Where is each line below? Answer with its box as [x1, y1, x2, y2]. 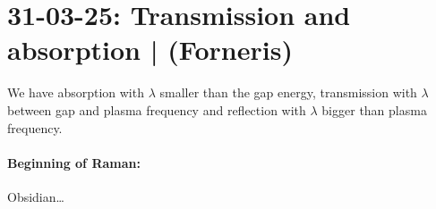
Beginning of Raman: [7, 153, 141, 171]
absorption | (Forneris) [7, 31, 293, 68]
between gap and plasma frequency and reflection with [7, 100, 306, 119]
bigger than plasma [321, 100, 427, 119]
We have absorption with [7, 83, 144, 102]
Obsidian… [7, 187, 64, 205]
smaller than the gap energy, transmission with [159, 83, 417, 102]
